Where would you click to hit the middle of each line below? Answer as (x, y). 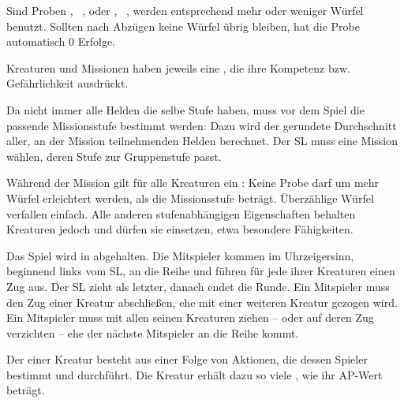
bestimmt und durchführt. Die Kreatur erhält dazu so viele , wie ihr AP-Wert (195, 374)
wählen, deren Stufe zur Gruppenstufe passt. (114, 156)
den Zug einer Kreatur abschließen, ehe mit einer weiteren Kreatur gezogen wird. (202, 302)
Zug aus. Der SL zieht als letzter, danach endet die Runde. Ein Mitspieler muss (198, 286)
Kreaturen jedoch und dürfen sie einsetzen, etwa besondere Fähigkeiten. (180, 229)
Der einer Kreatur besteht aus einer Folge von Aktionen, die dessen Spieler (187, 359)
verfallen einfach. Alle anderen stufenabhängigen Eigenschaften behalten (181, 213)
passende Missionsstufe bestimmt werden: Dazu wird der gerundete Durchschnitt (202, 125)
